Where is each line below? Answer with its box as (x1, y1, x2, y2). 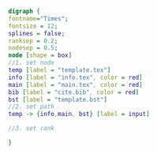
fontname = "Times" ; (8, 14, 69, 23)
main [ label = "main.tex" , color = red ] (8, 81, 144, 88)
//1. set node (8, 59, 55, 67)
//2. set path (8, 103, 55, 111)
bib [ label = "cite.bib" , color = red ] (8, 88, 140, 96)
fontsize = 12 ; (8, 22, 58, 30)
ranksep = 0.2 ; (8, 36, 58, 45)
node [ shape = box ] (8, 51, 73, 59)
